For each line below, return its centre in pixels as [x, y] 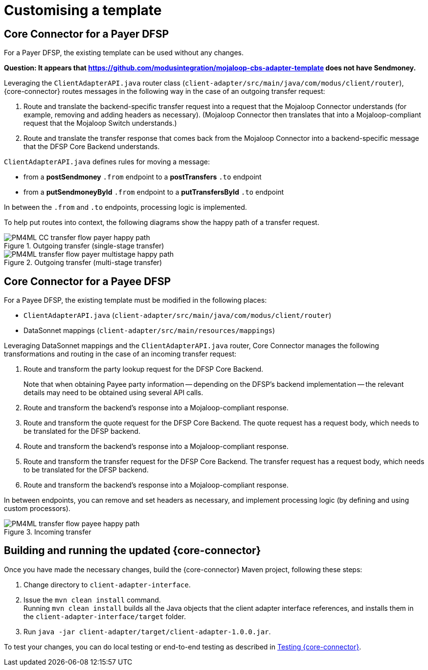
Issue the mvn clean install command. [92, 600]
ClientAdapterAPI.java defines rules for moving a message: [107, 162]
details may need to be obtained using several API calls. [113, 393]
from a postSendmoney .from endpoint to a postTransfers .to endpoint [143, 177]
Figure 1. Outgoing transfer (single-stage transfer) [84, 246]
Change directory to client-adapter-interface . [107, 584]
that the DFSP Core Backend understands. [92, 147]
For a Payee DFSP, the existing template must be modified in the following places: [135, 300]
